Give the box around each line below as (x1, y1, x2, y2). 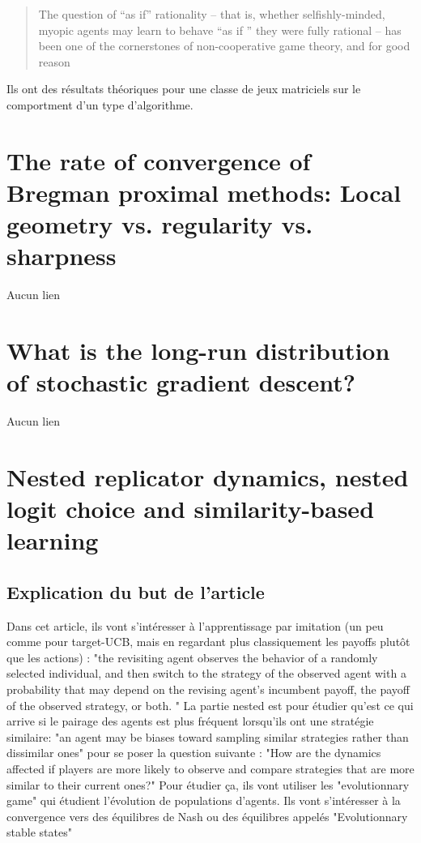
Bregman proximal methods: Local (6, 175, 402, 208)
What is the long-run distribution (6, 334, 390, 367)
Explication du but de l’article (6, 579, 265, 604)
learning (6, 524, 99, 557)
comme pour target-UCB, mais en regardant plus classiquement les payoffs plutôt (6, 633, 410, 650)
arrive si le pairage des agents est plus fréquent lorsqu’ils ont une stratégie (6, 712, 374, 730)
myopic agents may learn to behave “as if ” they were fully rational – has (38, 21, 402, 38)
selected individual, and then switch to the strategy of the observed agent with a (6, 665, 406, 682)
